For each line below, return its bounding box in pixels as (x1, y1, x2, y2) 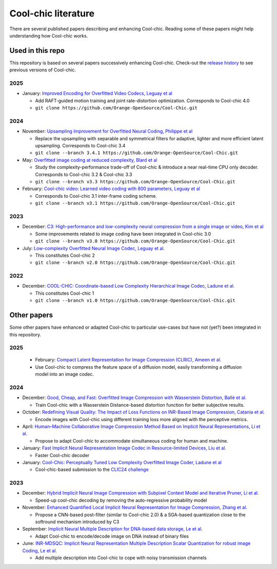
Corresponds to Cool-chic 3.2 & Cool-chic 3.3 (35, 171, 132, 177)
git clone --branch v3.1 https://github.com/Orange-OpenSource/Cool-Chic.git (35, 200, 235, 206)
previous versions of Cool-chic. (9, 67, 76, 73)
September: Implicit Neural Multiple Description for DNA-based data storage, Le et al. (22, 526, 203, 532)
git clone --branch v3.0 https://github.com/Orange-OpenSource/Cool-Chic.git (35, 238, 235, 244)
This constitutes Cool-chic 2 (35, 252, 95, 258)
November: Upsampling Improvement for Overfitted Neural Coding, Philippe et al (22, 128, 193, 135)
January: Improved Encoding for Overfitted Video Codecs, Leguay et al (22, 90, 173, 97)
